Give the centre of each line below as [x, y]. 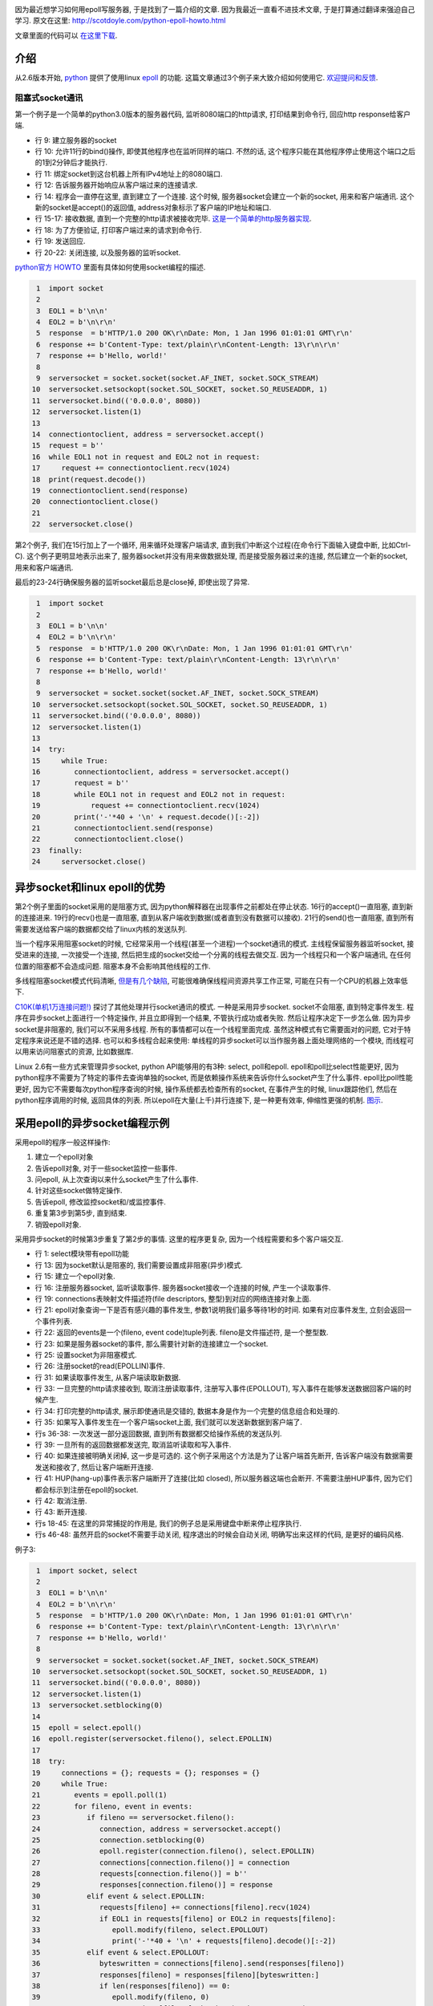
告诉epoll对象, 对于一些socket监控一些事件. [106, 1168]
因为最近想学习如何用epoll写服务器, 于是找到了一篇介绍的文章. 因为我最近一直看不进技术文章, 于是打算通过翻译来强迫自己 [215, 9]
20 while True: [70, 1784]
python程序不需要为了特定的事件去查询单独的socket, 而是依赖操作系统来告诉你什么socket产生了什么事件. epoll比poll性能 [214, 1078]
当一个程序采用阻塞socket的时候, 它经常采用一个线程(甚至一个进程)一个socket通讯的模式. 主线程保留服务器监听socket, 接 [214, 944]
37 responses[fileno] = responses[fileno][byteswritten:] [176, 1975]
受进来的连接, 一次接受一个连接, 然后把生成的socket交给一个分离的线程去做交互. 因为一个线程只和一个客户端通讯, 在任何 [213, 955]
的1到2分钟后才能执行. [71, 162]
